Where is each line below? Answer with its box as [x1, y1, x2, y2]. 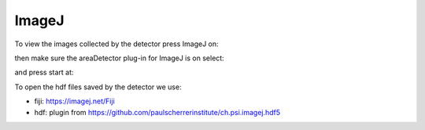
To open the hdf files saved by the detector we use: [14, 82, 182, 92]
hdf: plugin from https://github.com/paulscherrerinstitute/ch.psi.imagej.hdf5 [34, 107, 281, 117]
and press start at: [14, 67, 74, 78]
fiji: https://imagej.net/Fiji [34, 96, 116, 106]
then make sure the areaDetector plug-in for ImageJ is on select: [14, 53, 224, 63]
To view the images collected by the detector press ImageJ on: [14, 39, 220, 49]
